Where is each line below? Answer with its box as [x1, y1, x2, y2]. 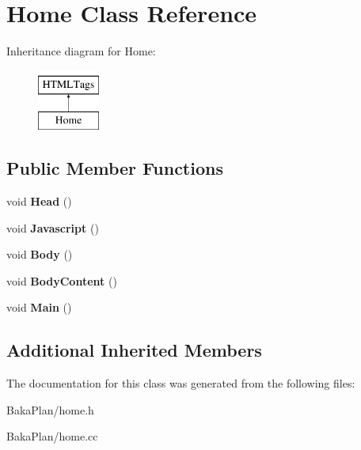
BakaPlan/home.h [6, 401, 94, 418]
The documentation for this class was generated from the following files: [6, 375, 355, 391]
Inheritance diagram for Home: [6, 43, 156, 59]
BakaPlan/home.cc [6, 428, 98, 444]
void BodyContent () [6, 272, 117, 289]
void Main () [6, 299, 72, 316]
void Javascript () [6, 219, 99, 236]
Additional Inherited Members [6, 338, 262, 362]
